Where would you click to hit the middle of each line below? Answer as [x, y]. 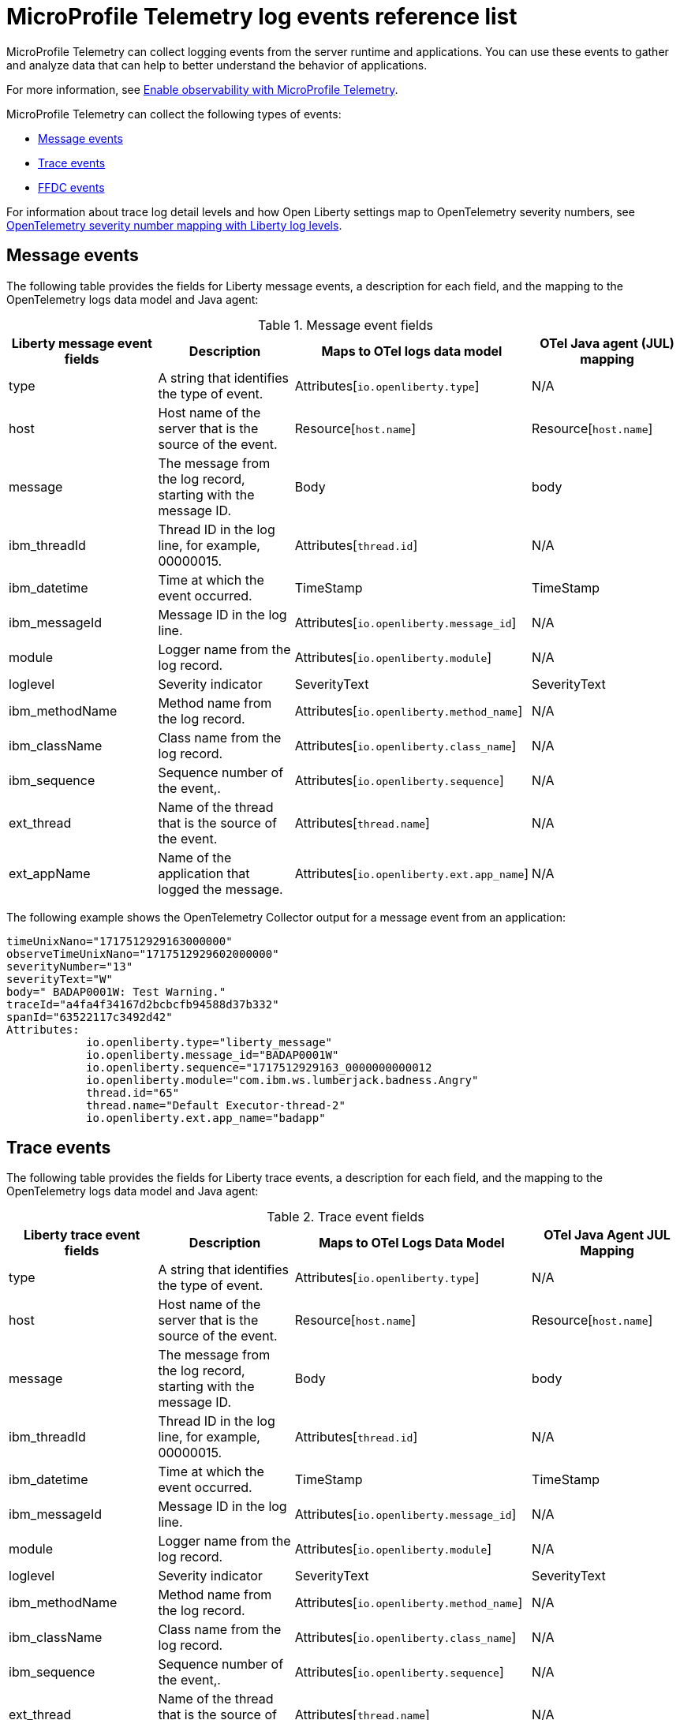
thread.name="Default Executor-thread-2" [216, 1105]
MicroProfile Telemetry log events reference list [262, 17]
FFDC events [71, 187]
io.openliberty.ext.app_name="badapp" [206, 1118]
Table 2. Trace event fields [346, 1217]
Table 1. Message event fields [345, 325]
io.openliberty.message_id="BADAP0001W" [213, 1054]
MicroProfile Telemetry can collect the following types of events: [174, 114]
